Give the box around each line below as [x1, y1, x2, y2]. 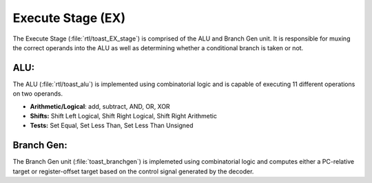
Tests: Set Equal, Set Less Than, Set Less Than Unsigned [30, 121, 194, 130]
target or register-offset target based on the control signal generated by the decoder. [12, 167, 254, 175]
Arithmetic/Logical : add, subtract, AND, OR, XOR [30, 102, 170, 110]
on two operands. [12, 89, 63, 98]
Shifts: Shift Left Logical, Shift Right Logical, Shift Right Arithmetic [30, 112, 217, 120]
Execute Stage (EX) [12, 10, 126, 25]
